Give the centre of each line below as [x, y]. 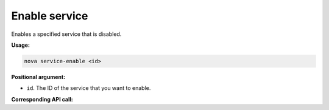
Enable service [50, 16]
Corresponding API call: [42, 99]
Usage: [21, 45]
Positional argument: [38, 77]
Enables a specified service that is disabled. [66, 34]
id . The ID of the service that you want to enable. [89, 88]
